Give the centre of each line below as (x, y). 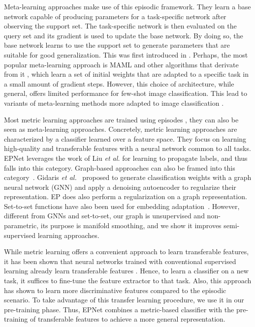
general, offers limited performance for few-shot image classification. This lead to (126, 93)
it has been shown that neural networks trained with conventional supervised (120, 261)
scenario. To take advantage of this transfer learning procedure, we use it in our (124, 300)
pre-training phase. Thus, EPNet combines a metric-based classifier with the (119, 309)
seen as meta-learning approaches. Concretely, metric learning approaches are (121, 129)
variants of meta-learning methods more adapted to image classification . (114, 103)
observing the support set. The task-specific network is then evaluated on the (120, 26)
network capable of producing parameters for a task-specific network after (115, 16)
